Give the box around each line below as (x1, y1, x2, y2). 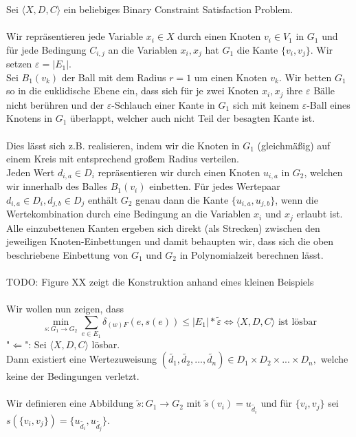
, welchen (304, 164, 343, 179)
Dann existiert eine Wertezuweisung (6, 352, 157, 366)
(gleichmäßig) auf (257, 138, 331, 152)
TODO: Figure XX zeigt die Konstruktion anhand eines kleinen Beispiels (6, 275, 314, 289)
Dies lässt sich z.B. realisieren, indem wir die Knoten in (6, 138, 240, 152)
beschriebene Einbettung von (6, 247, 129, 262)
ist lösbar (278, 317, 318, 327)
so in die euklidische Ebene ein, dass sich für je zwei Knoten (6, 83, 259, 98)
